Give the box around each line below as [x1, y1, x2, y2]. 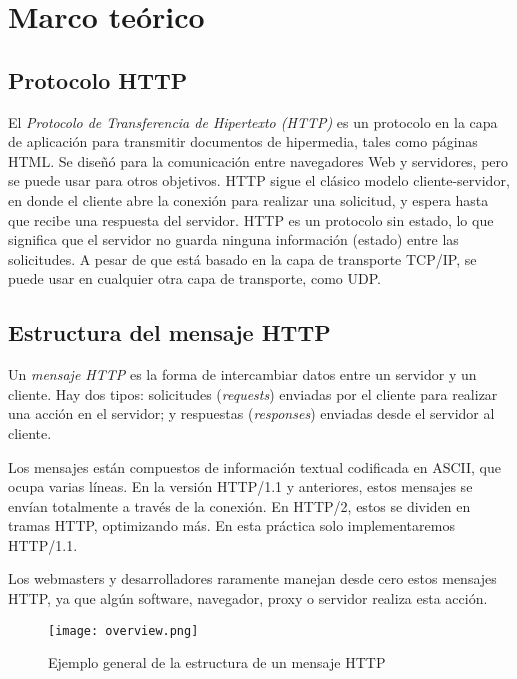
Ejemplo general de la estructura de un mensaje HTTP [48, 652, 386, 673]
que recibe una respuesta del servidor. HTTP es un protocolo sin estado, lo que [8, 209, 494, 230]
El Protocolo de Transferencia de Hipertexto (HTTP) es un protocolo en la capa [8, 111, 498, 132]
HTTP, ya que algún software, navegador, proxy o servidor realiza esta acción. [8, 588, 488, 609]
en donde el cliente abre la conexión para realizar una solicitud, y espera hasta [8, 189, 489, 210]
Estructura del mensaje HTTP [8, 317, 331, 348]
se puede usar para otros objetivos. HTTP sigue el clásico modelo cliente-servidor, [8, 170, 510, 191]
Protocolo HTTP [8, 64, 188, 95]
